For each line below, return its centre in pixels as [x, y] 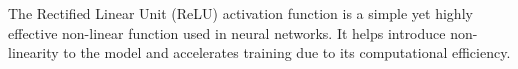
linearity [33, 52]
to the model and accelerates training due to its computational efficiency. [287, 52]
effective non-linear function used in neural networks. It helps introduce [227, 32]
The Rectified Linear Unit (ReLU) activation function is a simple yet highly [240, 13]
